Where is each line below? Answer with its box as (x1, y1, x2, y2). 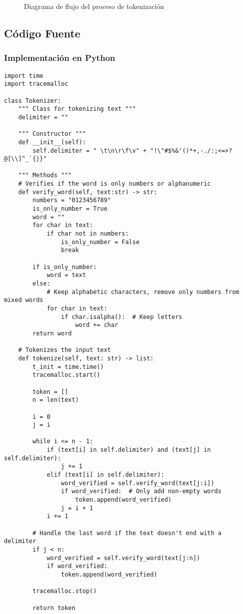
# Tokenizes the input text (18, 346, 111, 354)
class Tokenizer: (4, 97, 61, 104)
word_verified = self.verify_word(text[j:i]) (61, 479, 215, 487)
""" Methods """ (18, 172, 72, 179)
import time (4, 72, 43, 79)
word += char (75, 321, 119, 329)
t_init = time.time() (32, 363, 104, 370)
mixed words (4, 297, 43, 304)
